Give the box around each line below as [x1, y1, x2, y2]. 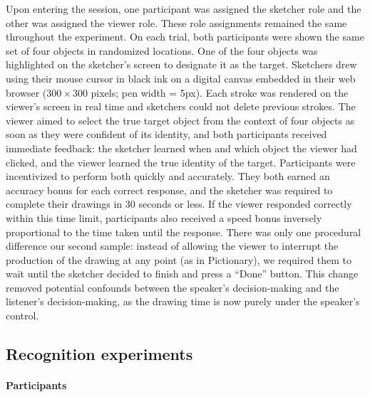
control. [6, 308, 39, 323]
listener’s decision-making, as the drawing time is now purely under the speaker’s [6, 294, 360, 309]
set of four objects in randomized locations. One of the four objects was [6, 43, 318, 58]
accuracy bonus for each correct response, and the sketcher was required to [6, 182, 333, 197]
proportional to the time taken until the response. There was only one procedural [6, 224, 361, 239]
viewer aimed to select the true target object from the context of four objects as [6, 112, 355, 127]
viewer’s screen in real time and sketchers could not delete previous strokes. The [6, 99, 356, 114]
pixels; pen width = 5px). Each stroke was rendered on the [91, 85, 349, 100]
